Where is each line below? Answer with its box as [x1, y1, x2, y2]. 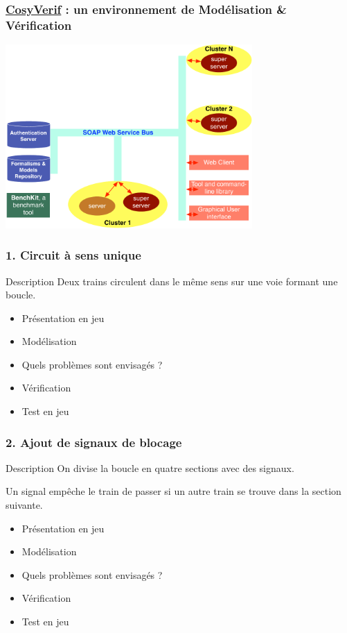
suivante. [6, 498, 43, 512]
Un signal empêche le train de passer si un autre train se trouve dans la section [6, 484, 341, 498]
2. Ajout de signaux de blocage [6, 433, 182, 450]
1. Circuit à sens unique [6, 246, 141, 264]
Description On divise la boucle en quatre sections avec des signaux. [6, 460, 294, 475]
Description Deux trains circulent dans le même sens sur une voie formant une [6, 273, 338, 288]
